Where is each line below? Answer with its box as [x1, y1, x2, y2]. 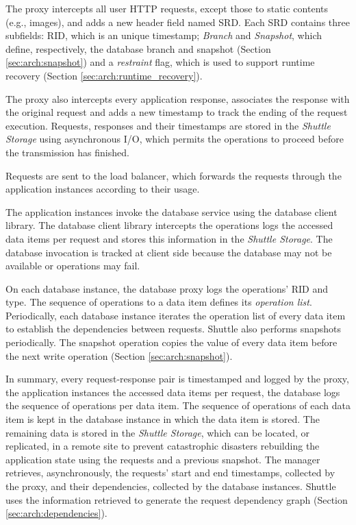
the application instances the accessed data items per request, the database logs [5, 384, 340, 399]
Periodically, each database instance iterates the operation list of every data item [5, 308, 346, 322]
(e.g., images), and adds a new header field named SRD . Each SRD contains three [5, 14, 350, 29]
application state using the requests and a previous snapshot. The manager [5, 452, 320, 466]
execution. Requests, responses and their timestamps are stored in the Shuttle [5, 118, 331, 132]
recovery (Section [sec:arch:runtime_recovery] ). [5, 68, 203, 82]
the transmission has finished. [5, 145, 129, 159]
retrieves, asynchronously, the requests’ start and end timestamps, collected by [5, 465, 335, 480]
